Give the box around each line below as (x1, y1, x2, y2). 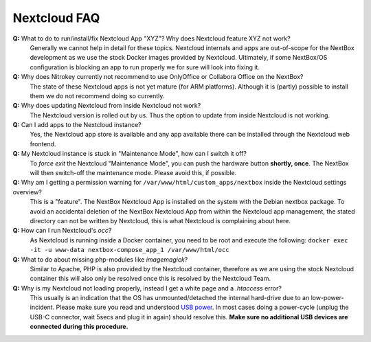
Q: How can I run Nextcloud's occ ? (12, 227, 112, 235)
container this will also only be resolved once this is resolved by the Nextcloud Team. (30, 275, 271, 283)
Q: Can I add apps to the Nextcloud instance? (12, 121, 142, 129)
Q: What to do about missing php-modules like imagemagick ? (12, 255, 188, 264)
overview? (12, 187, 43, 196)
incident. (30, 303, 55, 312)
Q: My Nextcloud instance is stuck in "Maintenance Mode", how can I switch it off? (12, 150, 247, 158)
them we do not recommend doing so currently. (30, 91, 165, 100)
